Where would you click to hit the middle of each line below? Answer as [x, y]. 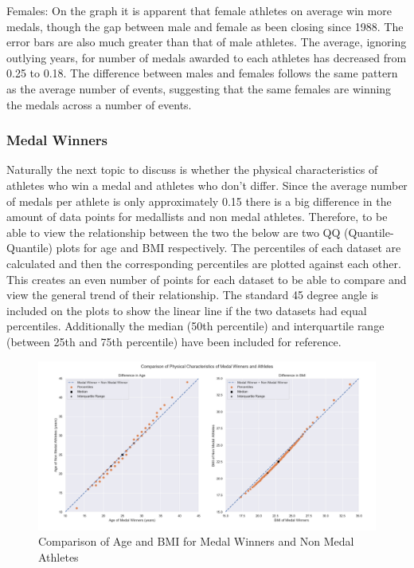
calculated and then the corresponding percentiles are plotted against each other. [204, 263]
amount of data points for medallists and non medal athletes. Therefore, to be [197, 217]
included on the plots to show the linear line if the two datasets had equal [187, 310]
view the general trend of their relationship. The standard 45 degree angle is [193, 295]
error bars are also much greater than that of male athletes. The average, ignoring [207, 42]
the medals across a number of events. [99, 104]
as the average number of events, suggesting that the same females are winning [199, 88]
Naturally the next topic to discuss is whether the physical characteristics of [192, 170]
